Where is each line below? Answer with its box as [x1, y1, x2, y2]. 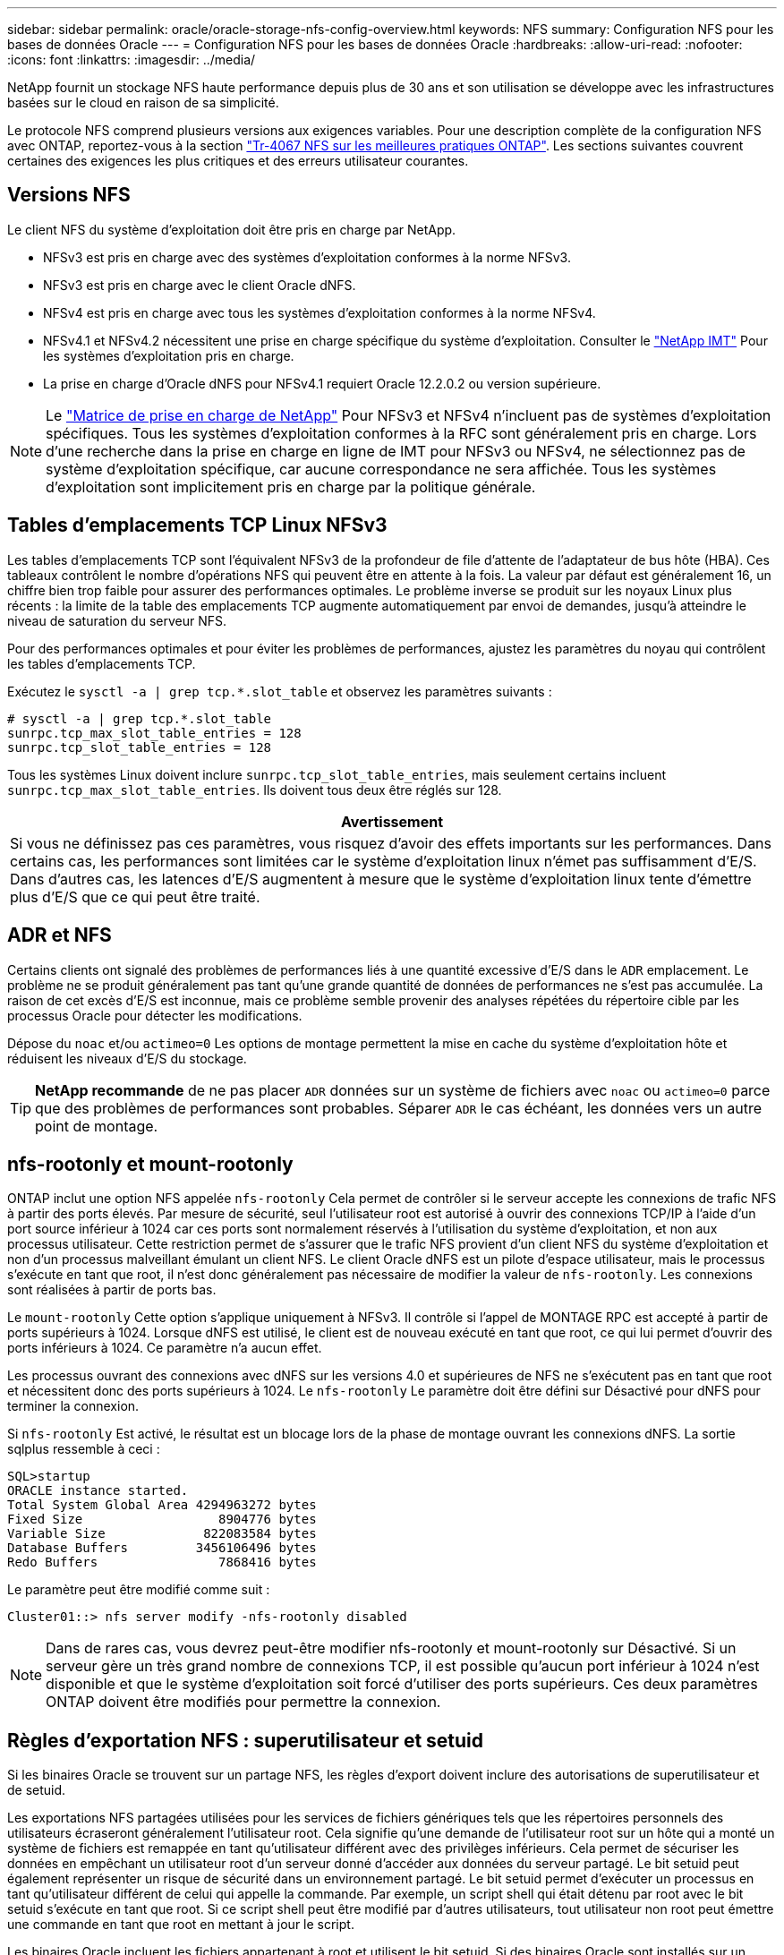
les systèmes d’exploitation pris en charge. [43, 347, 294, 363]
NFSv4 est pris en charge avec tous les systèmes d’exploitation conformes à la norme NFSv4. [43, 304, 596, 320]
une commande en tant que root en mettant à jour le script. [7, 1917, 354, 1933]
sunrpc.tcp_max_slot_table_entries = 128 [7, 725, 302, 740]
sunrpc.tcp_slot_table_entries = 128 [7, 739, 272, 755]
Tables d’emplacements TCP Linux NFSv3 [7, 514, 388, 537]
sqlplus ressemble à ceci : [7, 1441, 160, 1457]
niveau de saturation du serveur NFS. [7, 612, 227, 628]
